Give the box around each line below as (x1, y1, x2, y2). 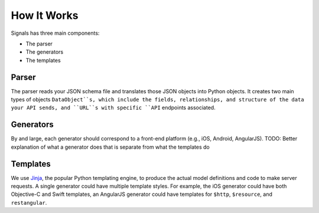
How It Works (11, 9, 79, 22)
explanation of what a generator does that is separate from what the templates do (11, 143, 210, 150)
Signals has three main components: (11, 30, 100, 37)
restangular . (11, 199, 47, 206)
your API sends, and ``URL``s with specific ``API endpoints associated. (11, 104, 216, 112)
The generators (25, 48, 64, 55)
